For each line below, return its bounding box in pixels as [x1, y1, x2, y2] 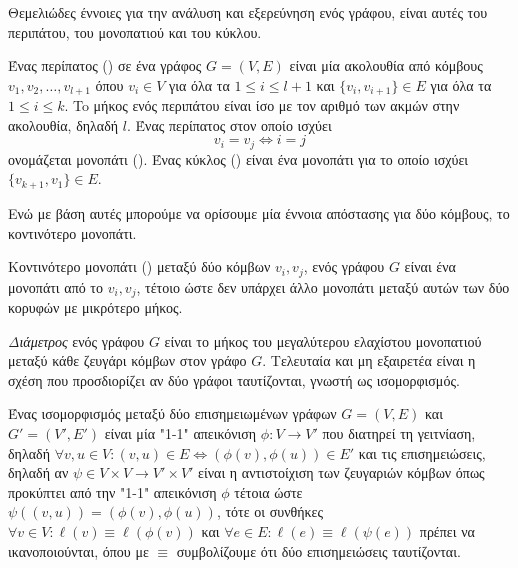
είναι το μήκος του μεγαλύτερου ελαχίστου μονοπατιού [164, 330, 482, 351]
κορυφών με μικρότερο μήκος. [8, 297, 183, 318]
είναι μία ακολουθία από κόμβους [289, 55, 483, 76]
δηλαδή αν [8, 462, 69, 483]
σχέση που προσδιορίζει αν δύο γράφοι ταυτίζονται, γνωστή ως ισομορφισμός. [8, 369, 460, 390]
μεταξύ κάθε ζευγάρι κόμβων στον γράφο [8, 350, 247, 371]
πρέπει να [419, 520, 475, 541]
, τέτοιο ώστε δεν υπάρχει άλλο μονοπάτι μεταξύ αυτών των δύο [136, 276, 510, 297]
